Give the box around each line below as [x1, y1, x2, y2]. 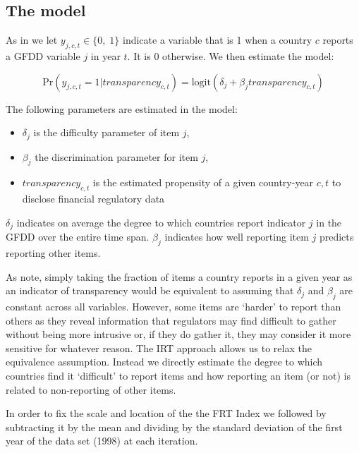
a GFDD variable [6, 49, 80, 63]
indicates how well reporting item [164, 229, 309, 244]
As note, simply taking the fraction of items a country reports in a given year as [6, 269, 353, 284]
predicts [319, 229, 354, 244]
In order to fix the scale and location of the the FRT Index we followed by [6, 406, 327, 421]
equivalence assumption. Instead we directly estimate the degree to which [6, 354, 323, 369]
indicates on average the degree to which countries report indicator [16, 215, 306, 229]
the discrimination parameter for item [35, 149, 198, 164]
